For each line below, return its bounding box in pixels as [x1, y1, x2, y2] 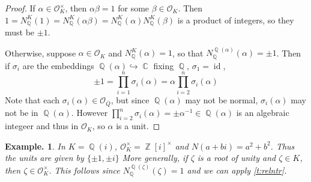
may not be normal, [185, 93, 258, 106]
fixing [153, 59, 174, 71]
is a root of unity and [197, 151, 276, 164]
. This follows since [49, 163, 120, 176]
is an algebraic [236, 106, 289, 119]
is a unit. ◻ [116, 120, 160, 132]
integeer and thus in [5, 120, 79, 132]
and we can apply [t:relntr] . [187, 163, 287, 176]
